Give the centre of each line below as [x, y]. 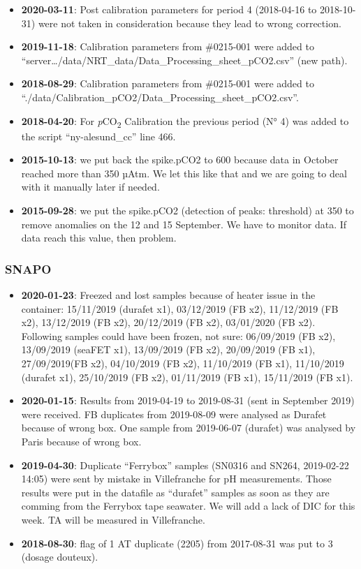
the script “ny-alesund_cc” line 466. [98, 136]
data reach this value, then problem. [99, 238]
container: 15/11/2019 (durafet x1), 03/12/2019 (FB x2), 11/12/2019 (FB [180, 308]
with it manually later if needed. [90, 187]
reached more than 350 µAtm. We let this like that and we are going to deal [184, 173]
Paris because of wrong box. [81, 441]
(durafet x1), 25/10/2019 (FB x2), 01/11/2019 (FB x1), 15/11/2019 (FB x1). [187, 377]
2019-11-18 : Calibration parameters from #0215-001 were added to [168, 46]
